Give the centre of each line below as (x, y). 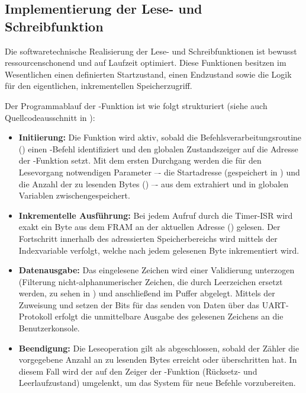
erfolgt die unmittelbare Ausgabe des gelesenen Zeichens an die (169, 316)
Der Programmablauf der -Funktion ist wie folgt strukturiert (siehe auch (136, 105)
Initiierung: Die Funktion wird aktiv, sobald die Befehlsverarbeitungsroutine (160, 137)
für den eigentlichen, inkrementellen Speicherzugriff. (99, 86)
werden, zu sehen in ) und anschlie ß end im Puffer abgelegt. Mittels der (147, 293)
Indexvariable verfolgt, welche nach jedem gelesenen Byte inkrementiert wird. (159, 250)
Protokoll (36, 316)
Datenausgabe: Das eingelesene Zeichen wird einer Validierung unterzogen (157, 270)
